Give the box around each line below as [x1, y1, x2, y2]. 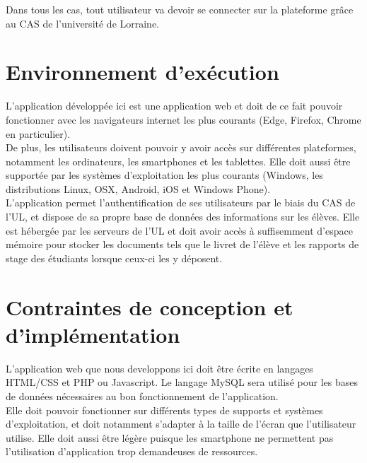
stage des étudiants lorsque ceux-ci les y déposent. [6, 250, 223, 265]
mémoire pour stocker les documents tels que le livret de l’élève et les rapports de [6, 237, 359, 252]
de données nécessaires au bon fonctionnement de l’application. [6, 388, 279, 403]
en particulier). [6, 126, 71, 141]
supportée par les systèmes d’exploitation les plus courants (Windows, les [6, 168, 323, 182]
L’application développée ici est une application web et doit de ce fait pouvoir [6, 98, 343, 113]
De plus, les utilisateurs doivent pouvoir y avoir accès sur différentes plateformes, [6, 140, 356, 155]
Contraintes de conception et [6, 292, 293, 321]
